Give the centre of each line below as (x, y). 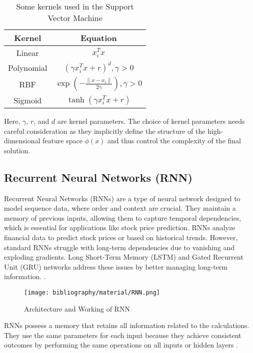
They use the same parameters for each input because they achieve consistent (123, 335)
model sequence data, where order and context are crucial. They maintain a (120, 208)
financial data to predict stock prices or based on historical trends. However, (121, 237)
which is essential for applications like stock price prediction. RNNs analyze (120, 227)
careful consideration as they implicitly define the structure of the (105, 131)
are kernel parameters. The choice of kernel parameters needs (151, 121)
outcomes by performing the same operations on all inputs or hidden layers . (121, 345)
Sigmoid (28, 100)
